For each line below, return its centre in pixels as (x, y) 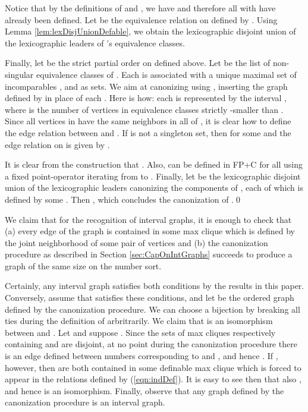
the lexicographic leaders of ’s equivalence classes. (95, 43)
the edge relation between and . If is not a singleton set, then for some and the (148, 132)
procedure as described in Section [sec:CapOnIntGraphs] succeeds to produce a (149, 254)
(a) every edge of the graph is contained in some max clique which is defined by (150, 231)
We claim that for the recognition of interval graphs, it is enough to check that (148, 219)
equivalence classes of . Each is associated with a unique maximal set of (166, 74)
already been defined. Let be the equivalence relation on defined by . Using (141, 19)
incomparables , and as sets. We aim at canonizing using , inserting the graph (146, 86)
